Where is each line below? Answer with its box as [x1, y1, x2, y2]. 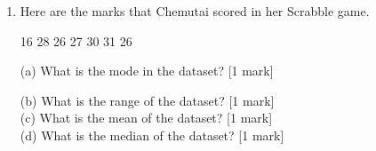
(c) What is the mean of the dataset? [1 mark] [20, 108, 273, 127]
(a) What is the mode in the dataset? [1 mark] [20, 61, 274, 80]
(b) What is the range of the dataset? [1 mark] [20, 91, 275, 109]
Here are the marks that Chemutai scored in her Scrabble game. [20, 2, 370, 20]
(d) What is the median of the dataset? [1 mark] [20, 125, 284, 144]
